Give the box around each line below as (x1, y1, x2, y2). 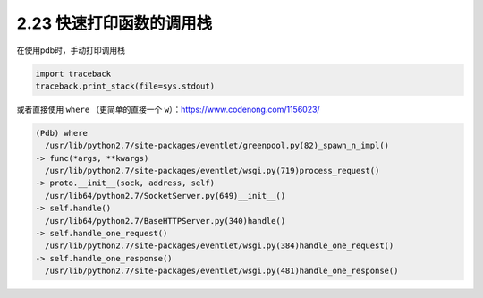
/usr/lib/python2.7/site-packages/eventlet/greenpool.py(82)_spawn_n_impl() (45, 140, 389, 151)
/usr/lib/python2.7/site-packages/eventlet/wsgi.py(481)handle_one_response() (45, 266, 399, 277)
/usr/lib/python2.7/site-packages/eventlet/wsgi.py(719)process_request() (45, 166, 380, 176)
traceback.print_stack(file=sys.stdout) (35, 81, 215, 91)
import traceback (35, 68, 112, 79)
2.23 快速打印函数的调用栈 (16, 13, 213, 33)
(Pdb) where (35, 128, 89, 138)
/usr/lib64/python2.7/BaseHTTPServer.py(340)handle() (45, 216, 286, 226)
